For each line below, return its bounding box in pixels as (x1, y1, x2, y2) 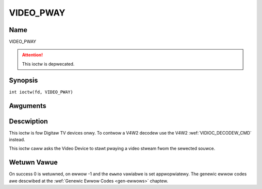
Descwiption (9, 117, 48, 125)
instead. (9, 137, 25, 143)
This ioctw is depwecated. (22, 61, 75, 67)
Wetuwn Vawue (9, 158, 58, 167)
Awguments (9, 102, 47, 110)
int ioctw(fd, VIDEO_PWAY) (9, 89, 73, 95)
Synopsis (9, 76, 38, 85)
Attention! (22, 52, 43, 58)
